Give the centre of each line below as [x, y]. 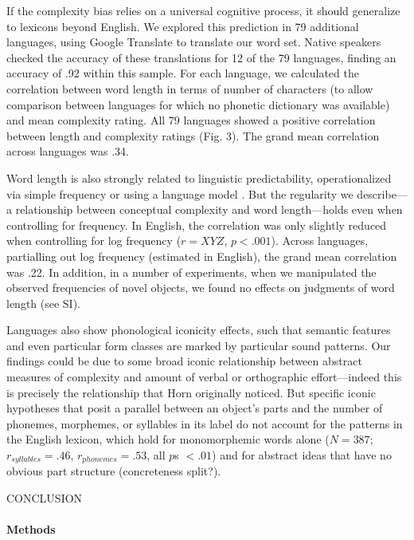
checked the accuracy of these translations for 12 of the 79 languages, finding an [201, 57]
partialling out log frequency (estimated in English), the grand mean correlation [202, 256]
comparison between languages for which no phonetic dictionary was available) [198, 104]
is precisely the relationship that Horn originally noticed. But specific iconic [191, 392]
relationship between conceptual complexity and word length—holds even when [209, 209]
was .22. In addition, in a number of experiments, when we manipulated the [191, 272]
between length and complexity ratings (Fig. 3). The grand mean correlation [193, 135]
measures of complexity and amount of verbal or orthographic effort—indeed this [204, 377]
